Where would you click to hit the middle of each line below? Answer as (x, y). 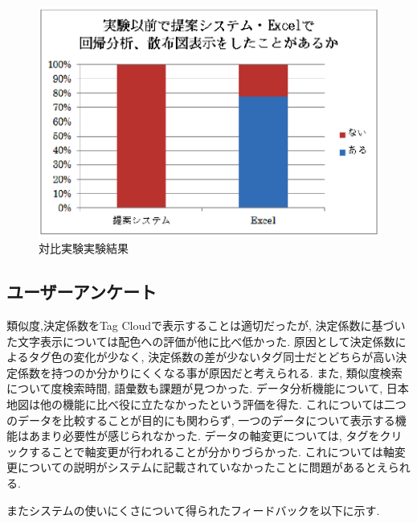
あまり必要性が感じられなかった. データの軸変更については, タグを (204, 436)
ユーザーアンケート (82, 292)
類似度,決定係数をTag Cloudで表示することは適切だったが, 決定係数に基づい (206, 325)
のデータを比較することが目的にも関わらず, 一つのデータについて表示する (201, 420)
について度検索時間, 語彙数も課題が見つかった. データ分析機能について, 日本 (208, 388)
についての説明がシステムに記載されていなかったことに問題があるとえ (202, 467)
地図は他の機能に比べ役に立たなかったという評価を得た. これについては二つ (206, 404)
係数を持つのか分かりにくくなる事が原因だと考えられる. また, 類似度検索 (210, 372)
